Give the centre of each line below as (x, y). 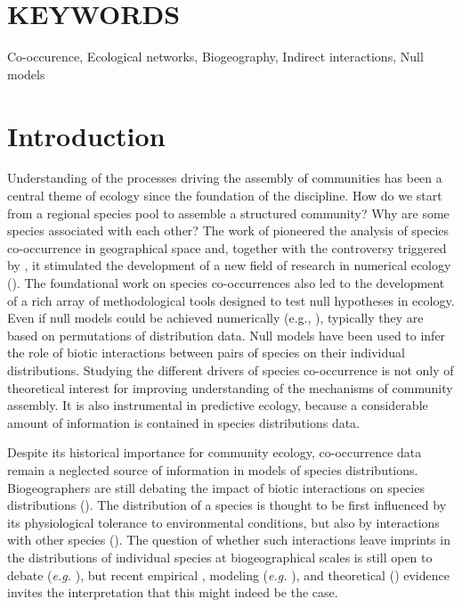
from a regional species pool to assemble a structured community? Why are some (228, 213)
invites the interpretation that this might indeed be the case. (173, 592)
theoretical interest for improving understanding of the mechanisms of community (230, 387)
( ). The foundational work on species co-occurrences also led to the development (226, 283)
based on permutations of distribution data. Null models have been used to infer (227, 335)
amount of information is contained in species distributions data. (184, 422)
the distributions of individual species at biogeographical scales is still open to (220, 557)
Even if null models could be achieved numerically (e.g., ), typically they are (215, 318)
